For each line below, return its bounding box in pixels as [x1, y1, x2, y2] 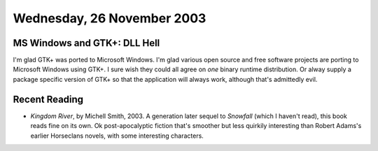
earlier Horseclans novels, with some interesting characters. [30, 131, 204, 140]
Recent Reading [13, 93, 84, 105]
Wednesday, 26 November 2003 [13, 10, 206, 26]
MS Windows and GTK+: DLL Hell [13, 37, 160, 49]
